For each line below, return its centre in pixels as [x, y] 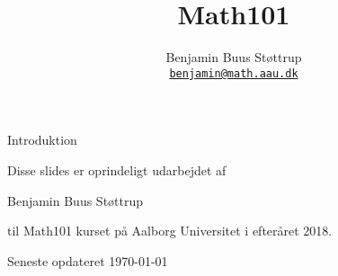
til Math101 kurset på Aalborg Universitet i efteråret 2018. [170, 231]
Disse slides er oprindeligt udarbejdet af [117, 169]
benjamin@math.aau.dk [234, 73]
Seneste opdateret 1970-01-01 [88, 260]
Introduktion [42, 140]
